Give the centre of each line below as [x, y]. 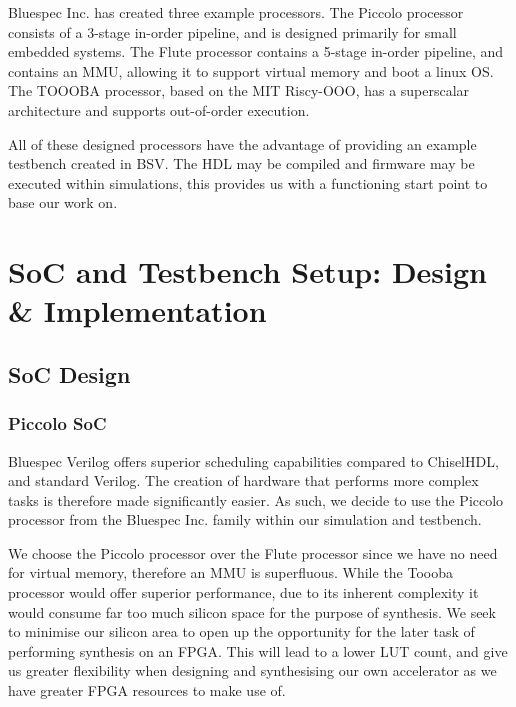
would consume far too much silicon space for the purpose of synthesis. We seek [252, 611]
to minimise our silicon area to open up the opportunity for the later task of [241, 631]
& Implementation [137, 310]
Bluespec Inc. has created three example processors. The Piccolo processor [236, 12]
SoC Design [69, 373]
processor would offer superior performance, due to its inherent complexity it [243, 592]
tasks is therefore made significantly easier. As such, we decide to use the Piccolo [256, 499]
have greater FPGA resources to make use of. [147, 690]
